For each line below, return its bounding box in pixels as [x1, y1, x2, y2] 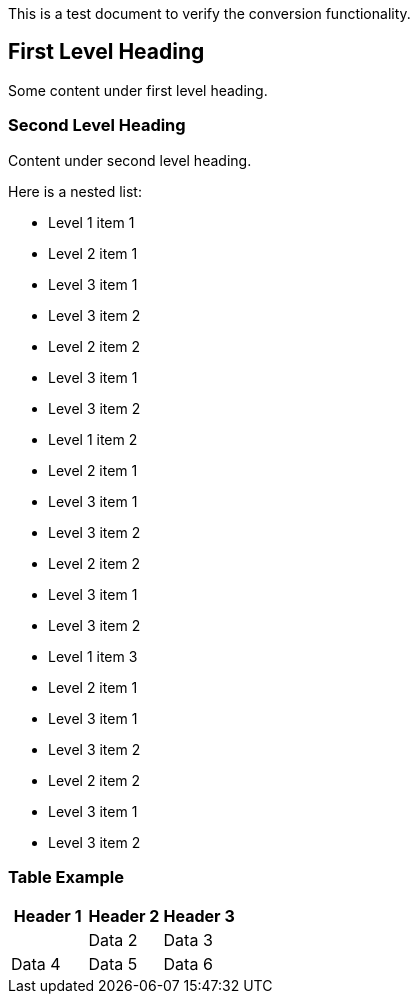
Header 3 [163, 906, 235, 927]
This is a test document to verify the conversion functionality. [8, 5, 411, 22]
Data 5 [88, 954, 138, 975]
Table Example [8, 866, 124, 887]
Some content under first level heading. [8, 81, 268, 99]
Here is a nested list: [8, 182, 142, 200]
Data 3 [163, 930, 213, 951]
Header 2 [88, 906, 160, 927]
